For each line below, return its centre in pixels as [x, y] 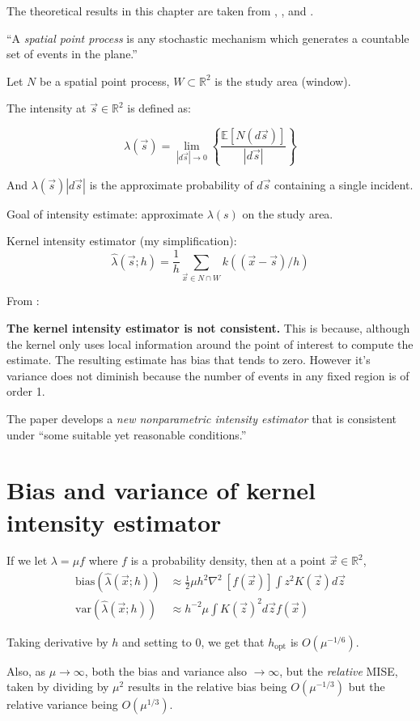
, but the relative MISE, [339, 670]
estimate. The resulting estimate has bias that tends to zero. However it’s [189, 360]
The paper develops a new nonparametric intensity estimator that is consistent [202, 418]
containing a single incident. [344, 184]
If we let [27, 560]
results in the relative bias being [207, 687]
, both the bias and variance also [165, 670]
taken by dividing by [58, 687]
